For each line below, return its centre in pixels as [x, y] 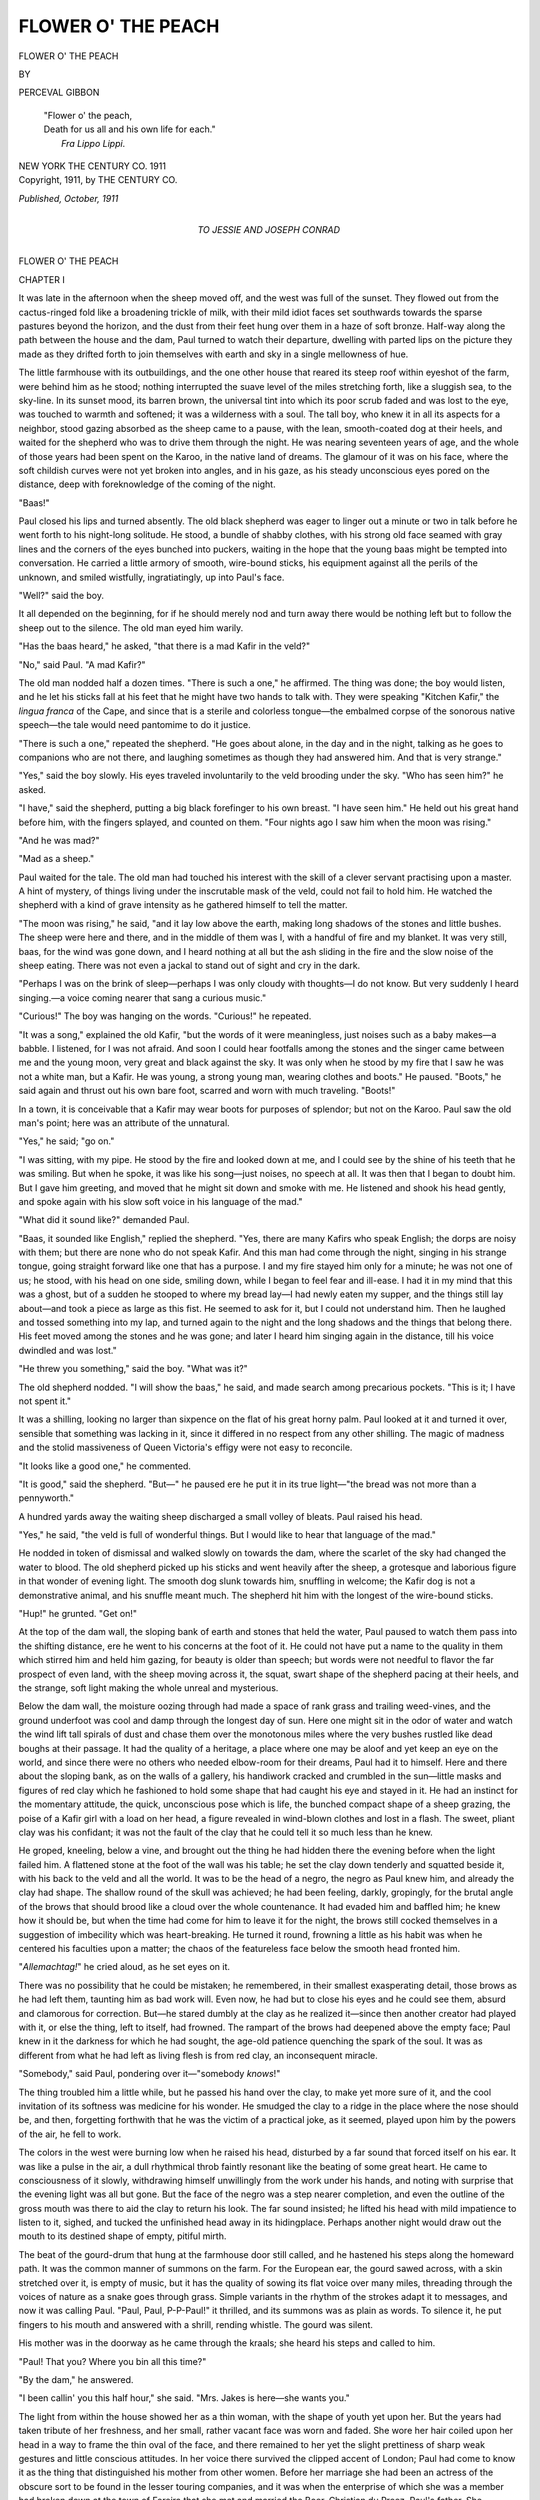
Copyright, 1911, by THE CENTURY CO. [98, 180]
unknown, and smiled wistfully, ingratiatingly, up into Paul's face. [151, 577]
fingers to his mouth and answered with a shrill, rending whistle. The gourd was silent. [196, 2324]
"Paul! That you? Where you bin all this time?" [112, 2361]
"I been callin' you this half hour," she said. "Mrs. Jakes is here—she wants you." [184, 2398]
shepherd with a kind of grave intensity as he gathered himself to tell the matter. [183, 905]
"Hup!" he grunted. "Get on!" [78, 1614]
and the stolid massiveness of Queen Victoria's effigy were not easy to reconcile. [185, 1447]
